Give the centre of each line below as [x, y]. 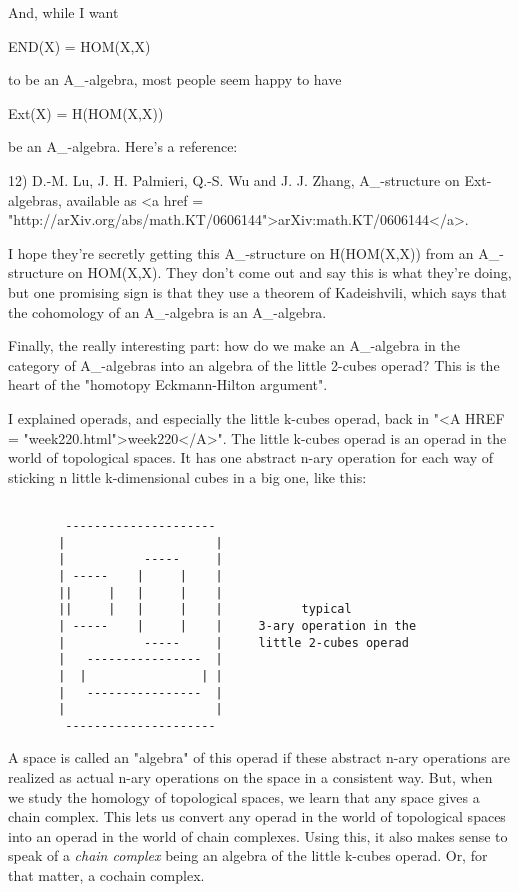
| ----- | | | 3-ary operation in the [237, 625]
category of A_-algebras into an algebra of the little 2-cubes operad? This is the [254, 364]
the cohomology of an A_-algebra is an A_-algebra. [167, 311]
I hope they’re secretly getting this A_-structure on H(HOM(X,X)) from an [241, 252]
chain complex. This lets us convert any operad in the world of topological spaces [257, 816]
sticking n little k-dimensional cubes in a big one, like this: [187, 476]
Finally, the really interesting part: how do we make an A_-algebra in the [234, 345]
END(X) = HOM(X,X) [79, 45]
